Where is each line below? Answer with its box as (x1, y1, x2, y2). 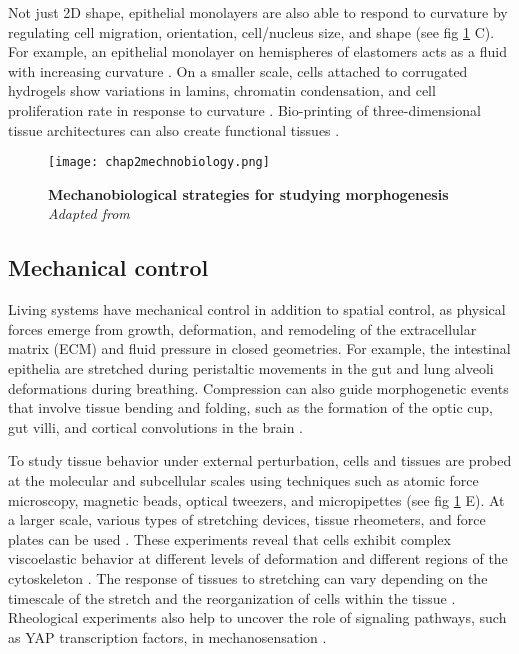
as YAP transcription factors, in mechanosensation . (8, 626, 327, 647)
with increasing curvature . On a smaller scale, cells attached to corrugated (8, 60, 468, 81)
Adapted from (48, 203, 130, 224)
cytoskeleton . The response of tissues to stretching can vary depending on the (8, 567, 488, 588)
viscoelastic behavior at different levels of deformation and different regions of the (8, 548, 508, 569)
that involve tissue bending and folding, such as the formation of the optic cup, (8, 397, 493, 418)
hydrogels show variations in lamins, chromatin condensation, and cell (8, 80, 436, 101)
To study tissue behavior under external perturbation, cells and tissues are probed (8, 450, 512, 471)
